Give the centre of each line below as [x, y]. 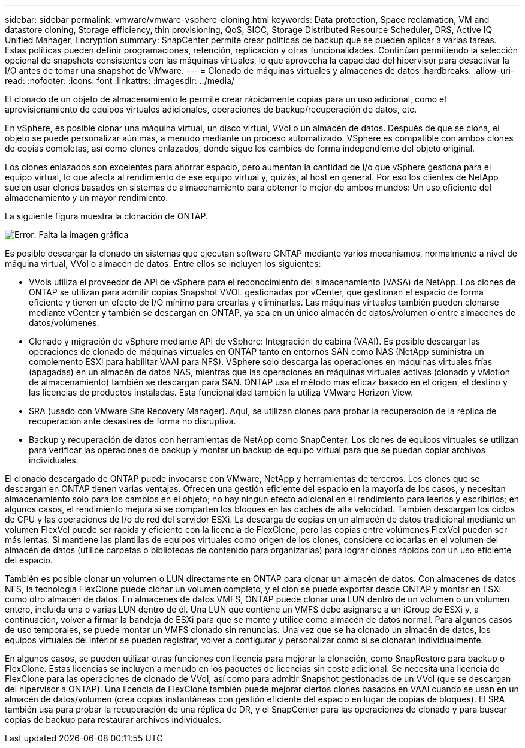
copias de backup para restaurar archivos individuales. [113, 720]
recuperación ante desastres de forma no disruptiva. [132, 421]
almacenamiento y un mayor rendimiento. [87, 197]
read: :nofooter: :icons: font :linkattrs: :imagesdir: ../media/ [120, 81]
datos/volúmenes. [64, 323]
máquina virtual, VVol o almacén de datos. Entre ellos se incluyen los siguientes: [163, 263]
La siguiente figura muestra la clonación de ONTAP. [107, 216]
